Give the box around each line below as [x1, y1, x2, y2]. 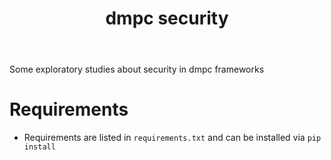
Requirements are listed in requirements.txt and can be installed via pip [23, 132, 322, 144]
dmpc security [105, 7, 229, 30]
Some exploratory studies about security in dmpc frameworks [9, 63, 265, 76]
